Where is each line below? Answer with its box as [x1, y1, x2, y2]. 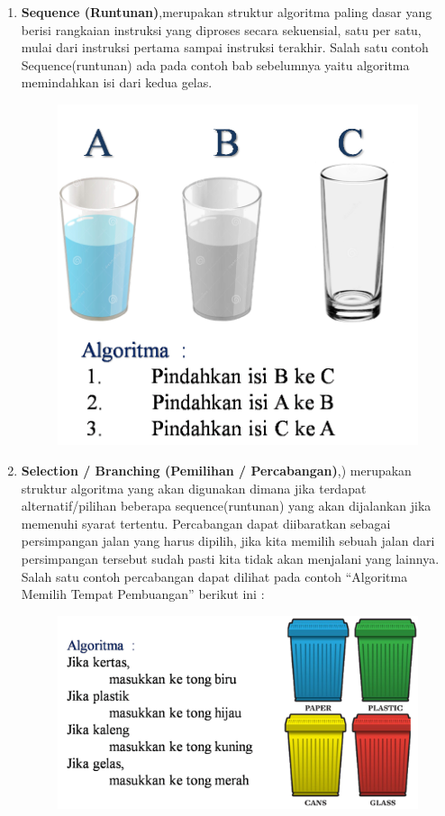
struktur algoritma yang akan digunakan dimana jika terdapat [21, 478, 367, 497]
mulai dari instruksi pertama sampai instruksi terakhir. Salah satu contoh [21, 38, 429, 57]
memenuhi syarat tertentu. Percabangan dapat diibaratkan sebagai [21, 513, 391, 532]
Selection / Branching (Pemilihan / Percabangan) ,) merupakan [21, 460, 412, 479]
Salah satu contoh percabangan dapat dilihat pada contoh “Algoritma [21, 567, 408, 585]
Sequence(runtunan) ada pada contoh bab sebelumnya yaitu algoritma [21, 55, 410, 74]
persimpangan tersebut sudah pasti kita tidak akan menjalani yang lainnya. [21, 549, 440, 567]
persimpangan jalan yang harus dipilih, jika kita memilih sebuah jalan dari [21, 531, 435, 550]
